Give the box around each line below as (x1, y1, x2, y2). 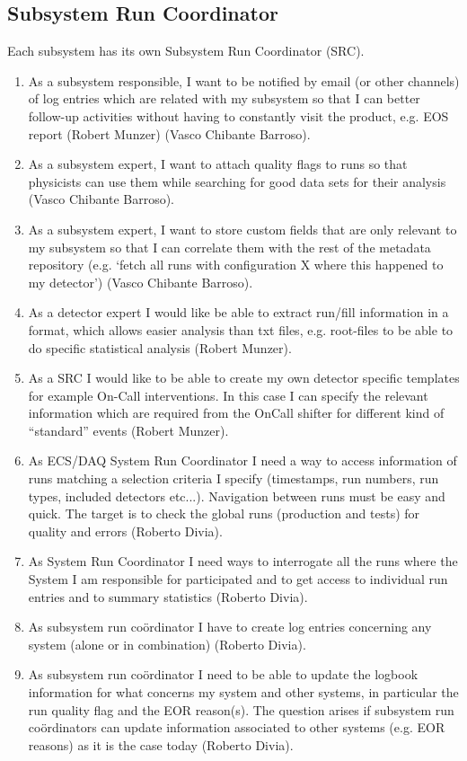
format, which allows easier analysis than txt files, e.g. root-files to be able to (28, 320, 454, 339)
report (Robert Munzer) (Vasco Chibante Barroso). (28, 124, 311, 143)
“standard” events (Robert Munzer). (28, 420, 229, 439)
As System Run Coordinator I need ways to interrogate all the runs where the (28, 552, 458, 571)
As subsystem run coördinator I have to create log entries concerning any (28, 617, 432, 636)
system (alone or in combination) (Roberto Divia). (28, 634, 306, 653)
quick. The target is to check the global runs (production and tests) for (28, 504, 420, 523)
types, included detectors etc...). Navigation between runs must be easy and (28, 486, 445, 505)
